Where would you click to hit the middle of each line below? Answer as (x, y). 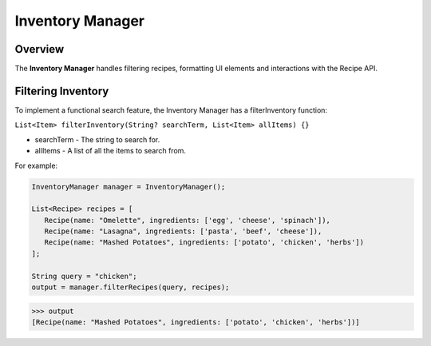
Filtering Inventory (62, 91)
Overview (40, 49)
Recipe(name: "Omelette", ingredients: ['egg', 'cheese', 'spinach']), (188, 220)
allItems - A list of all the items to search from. (111, 151)
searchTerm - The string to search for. (97, 139)
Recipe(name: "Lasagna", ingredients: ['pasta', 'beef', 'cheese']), (183, 231)
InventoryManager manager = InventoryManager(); (129, 187)
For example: (36, 165)
